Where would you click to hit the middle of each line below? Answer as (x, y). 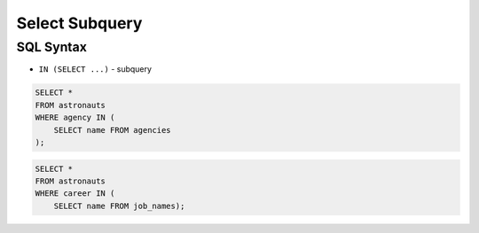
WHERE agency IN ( (75, 118)
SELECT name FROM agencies (113, 130)
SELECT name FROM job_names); (119, 206)
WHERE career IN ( (75, 194)
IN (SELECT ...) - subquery (95, 69)
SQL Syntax (52, 47)
